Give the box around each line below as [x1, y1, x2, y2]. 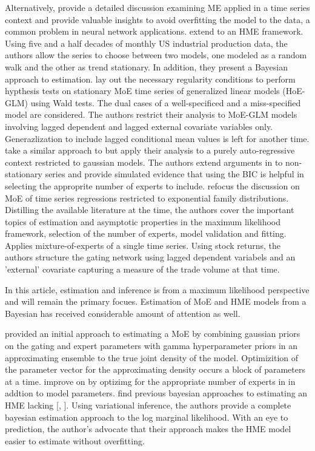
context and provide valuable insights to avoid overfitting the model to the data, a [5, 13, 310, 25]
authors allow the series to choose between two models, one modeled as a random [5, 49, 307, 61]
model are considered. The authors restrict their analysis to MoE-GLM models [5, 108, 297, 121]
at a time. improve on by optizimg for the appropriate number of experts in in [5, 375, 296, 387]
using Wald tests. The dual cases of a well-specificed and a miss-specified [30, 96, 301, 109]
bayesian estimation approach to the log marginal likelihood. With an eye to [5, 410, 288, 423]
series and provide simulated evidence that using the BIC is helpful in [45, 168, 304, 180]
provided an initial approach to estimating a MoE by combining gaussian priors [5, 327, 300, 340]
